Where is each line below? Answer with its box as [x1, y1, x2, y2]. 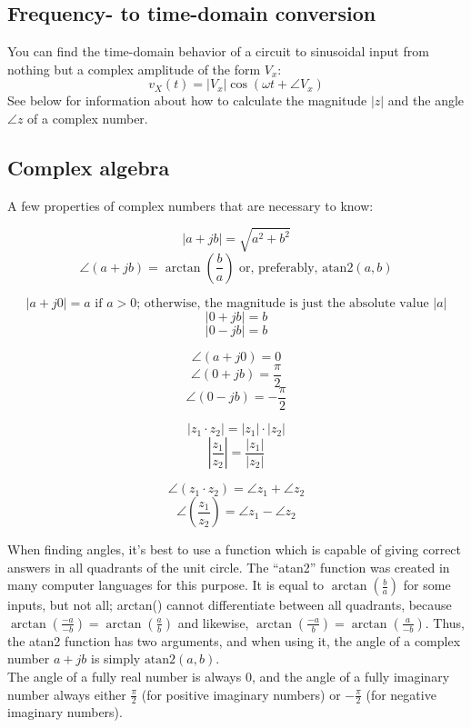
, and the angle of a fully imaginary [251, 667, 450, 686]
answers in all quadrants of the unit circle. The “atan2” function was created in [7, 557, 450, 576]
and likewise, [177, 613, 249, 632]
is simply [90, 649, 141, 668]
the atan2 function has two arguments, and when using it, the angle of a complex [7, 631, 461, 650]
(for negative [366, 684, 436, 703]
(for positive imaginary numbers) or [141, 684, 341, 703]
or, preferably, [239, 261, 318, 274]
